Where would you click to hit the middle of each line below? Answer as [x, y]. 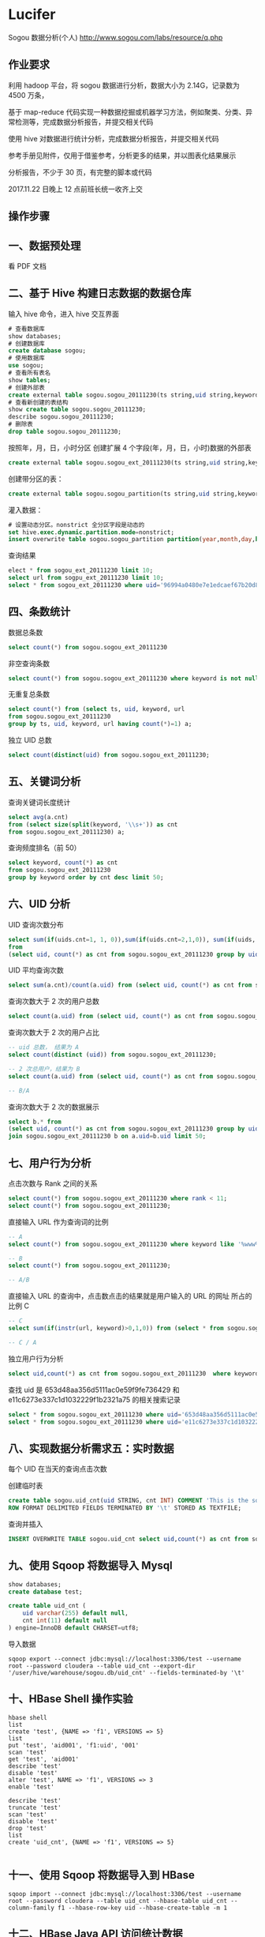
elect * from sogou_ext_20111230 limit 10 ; [81, 570]
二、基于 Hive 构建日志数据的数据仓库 [100, 293]
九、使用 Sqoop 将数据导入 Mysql [91, 1566]
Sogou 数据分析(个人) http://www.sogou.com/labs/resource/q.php [116, 37]
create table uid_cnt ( [47, 1606]
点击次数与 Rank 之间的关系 [53, 1183]
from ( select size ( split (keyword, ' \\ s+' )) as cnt [93, 824]
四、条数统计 [39, 612]
